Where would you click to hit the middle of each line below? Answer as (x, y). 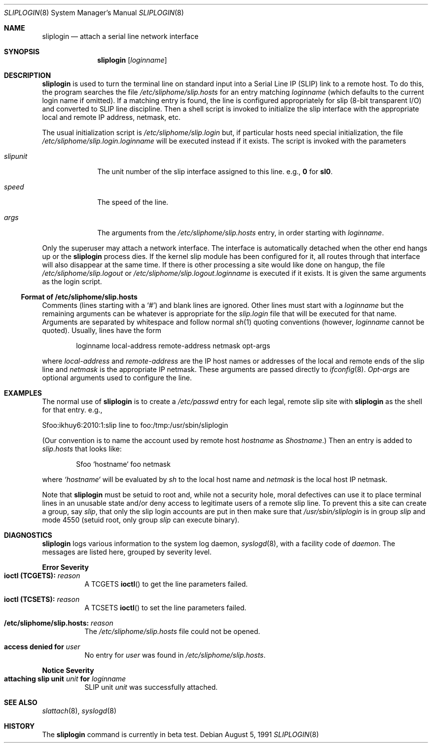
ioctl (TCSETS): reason (42, 599)
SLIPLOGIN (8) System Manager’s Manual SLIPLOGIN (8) (94, 13)
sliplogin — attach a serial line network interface (120, 36)
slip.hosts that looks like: (82, 449)
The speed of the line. (133, 202)
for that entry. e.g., (72, 410)
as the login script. (72, 281)
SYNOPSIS (22, 52)
